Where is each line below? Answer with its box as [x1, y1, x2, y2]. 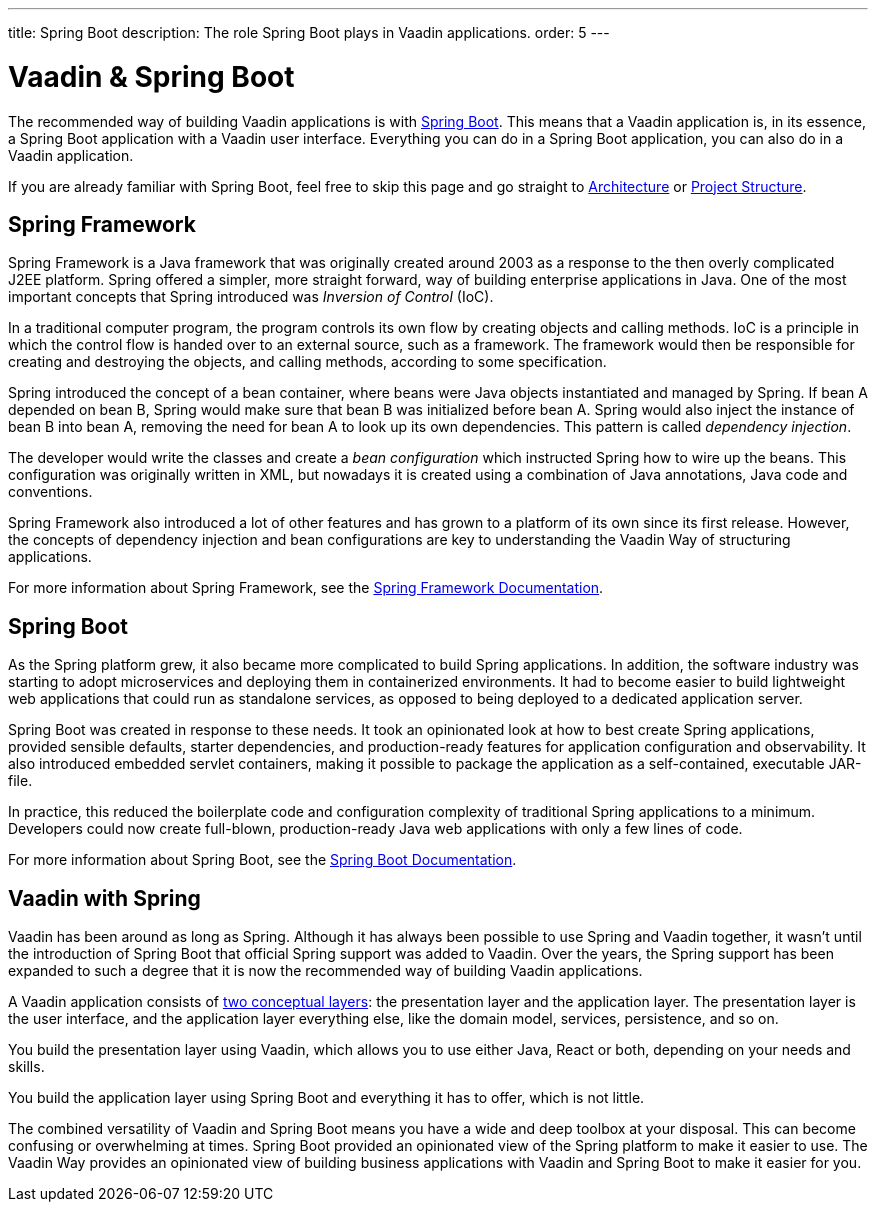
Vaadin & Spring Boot [8, 59, 295, 94]
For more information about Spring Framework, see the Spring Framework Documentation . [8, 579, 604, 597]
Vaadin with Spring [8, 885, 201, 911]
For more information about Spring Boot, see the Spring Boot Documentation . [8, 851, 517, 869]
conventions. [8, 483, 93, 501]
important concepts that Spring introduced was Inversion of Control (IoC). [8, 288, 494, 306]
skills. [8, 1058, 45, 1076]
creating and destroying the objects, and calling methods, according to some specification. [8, 353, 607, 371]
